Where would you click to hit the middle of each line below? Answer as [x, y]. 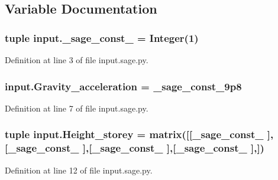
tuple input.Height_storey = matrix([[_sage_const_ [134, 134]
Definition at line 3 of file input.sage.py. [77, 60]
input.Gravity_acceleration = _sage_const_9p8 [123, 86]
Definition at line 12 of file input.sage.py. [79, 170]
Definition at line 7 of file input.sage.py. [77, 108]
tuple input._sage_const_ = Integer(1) [102, 37]
